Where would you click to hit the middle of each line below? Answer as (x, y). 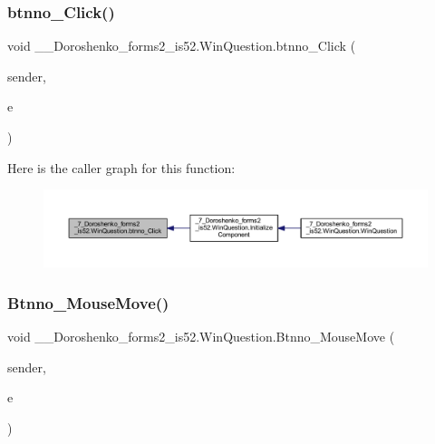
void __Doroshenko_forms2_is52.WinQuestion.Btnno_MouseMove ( (201, 337)
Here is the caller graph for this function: (121, 167)
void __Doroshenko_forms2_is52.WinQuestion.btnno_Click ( (182, 46)
